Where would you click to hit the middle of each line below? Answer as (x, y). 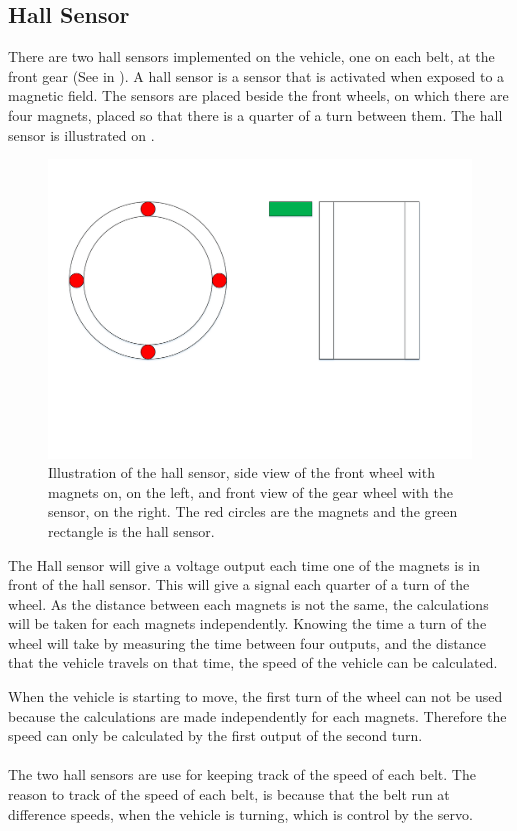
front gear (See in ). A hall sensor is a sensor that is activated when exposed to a (256, 75)
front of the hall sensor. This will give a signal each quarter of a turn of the (239, 584)
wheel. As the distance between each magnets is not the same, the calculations (248, 603)
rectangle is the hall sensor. (131, 530)
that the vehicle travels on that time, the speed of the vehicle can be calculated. (253, 662)
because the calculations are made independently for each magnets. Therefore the (257, 715)
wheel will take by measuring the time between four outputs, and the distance (247, 642)
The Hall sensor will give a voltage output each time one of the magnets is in (244, 564)
